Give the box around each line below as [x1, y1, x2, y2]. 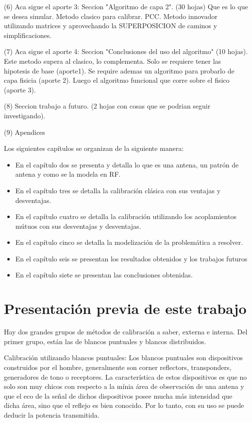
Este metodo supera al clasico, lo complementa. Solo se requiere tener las [4, 55, 221, 66]
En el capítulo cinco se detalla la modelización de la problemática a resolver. [15, 237, 243, 247]
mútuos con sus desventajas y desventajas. [15, 221, 141, 231]
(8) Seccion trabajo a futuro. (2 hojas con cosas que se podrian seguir [4, 101, 211, 111]
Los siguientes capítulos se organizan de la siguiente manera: [4, 143, 184, 153]
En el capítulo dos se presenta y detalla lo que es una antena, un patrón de [15, 159, 239, 169]
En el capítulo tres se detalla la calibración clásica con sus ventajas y [15, 185, 221, 195]
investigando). [4, 110, 46, 120]
